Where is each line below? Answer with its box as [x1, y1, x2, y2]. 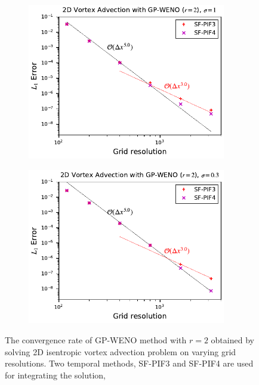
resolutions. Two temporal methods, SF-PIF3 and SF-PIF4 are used [5, 357, 254, 370]
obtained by [211, 334, 254, 346]
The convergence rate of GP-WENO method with [5, 334, 187, 346]
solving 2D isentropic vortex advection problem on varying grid [5, 345, 236, 358]
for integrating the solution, [5, 368, 106, 381]
